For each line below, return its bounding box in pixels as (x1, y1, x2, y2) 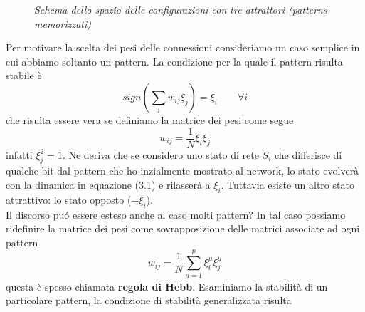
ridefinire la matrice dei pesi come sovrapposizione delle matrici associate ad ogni (6, 221, 360, 236)
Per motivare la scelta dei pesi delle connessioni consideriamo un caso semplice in (6, 40, 360, 55)
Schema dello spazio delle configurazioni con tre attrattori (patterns (34, 2, 327, 16)
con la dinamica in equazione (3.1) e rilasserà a (6, 177, 211, 192)
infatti (6, 147, 33, 162)
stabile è (6, 68, 42, 83)
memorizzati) (34, 16, 91, 31)
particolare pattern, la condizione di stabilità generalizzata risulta (6, 293, 292, 308)
